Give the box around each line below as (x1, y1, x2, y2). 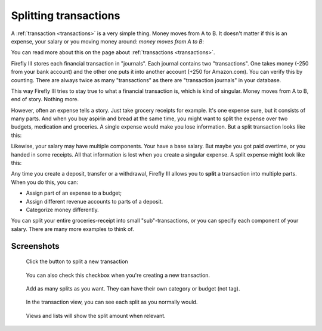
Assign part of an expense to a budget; (26, 189, 122, 196)
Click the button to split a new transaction (26, 258, 128, 265)
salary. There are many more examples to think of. (11, 225, 134, 232)
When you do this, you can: (11, 179, 79, 186)
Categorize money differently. (26, 206, 100, 213)
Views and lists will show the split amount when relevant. (26, 312, 166, 319)
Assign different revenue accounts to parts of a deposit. (26, 198, 163, 205)
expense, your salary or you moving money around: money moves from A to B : (11, 38, 204, 45)
